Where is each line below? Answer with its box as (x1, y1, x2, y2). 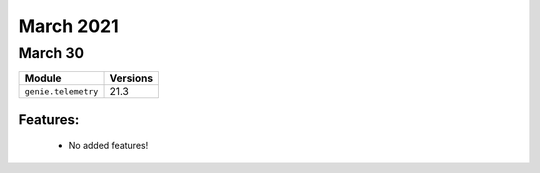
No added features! (68, 140, 149, 152)
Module (24, 71, 62, 85)
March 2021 (18, 15, 119, 37)
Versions (109, 71, 154, 85)
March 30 (18, 44, 85, 62)
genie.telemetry (24, 86, 99, 97)
